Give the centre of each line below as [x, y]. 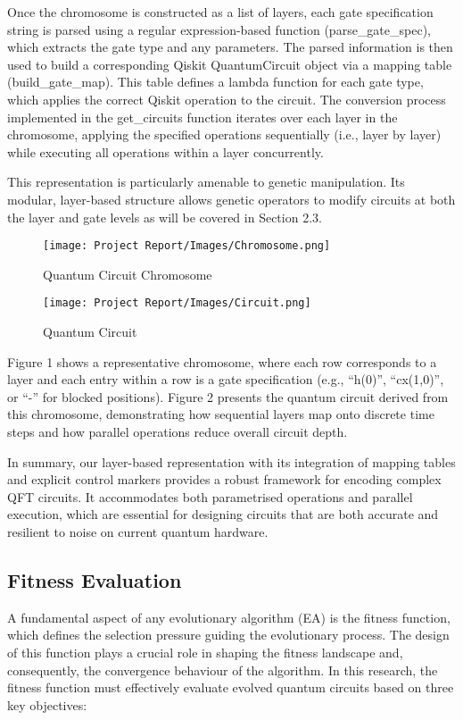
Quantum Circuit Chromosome [128, 274]
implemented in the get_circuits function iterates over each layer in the [203, 117]
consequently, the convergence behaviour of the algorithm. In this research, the [223, 670]
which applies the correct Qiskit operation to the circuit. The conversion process [227, 99]
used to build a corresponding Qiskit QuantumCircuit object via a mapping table [230, 64]
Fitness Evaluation [95, 579]
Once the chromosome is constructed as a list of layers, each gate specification [220, 12]
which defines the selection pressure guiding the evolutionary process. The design [228, 635]
